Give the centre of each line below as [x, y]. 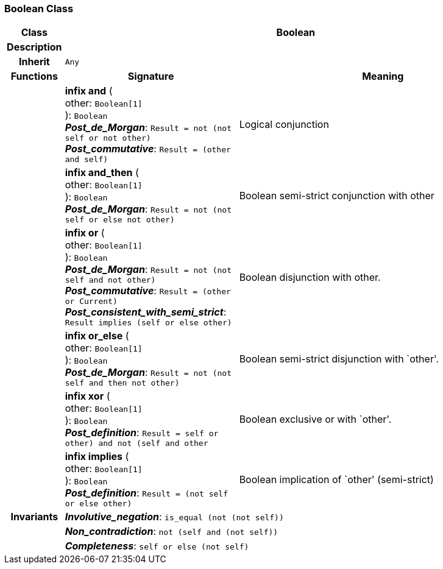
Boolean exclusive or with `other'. [315, 419]
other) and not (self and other [136, 444]
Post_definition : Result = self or [142, 433]
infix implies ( [97, 457]
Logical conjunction [284, 125]
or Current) [91, 302]
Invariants [34, 517]
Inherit [34, 62]
